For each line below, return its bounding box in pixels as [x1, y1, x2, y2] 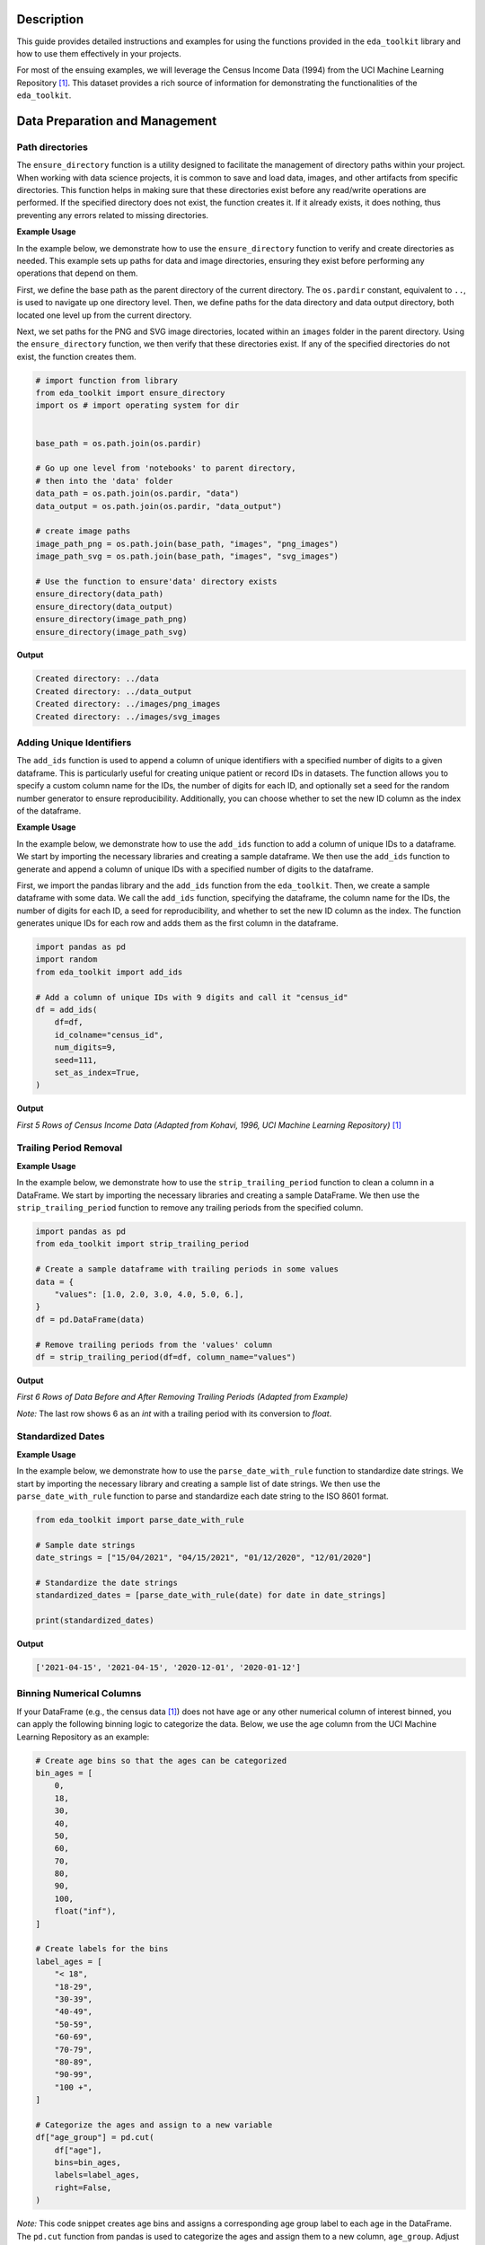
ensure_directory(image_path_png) [35, 614, 188, 624]
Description [16, 12, 84, 27]
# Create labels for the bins [35, 1944, 169, 1954]
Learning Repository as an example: [16, 1731, 150, 1742]
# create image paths [35, 526, 131, 536]
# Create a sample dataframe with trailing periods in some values [35, 1264, 339, 1274]
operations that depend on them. [16, 268, 138, 278]
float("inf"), [54, 1906, 117, 1916]
